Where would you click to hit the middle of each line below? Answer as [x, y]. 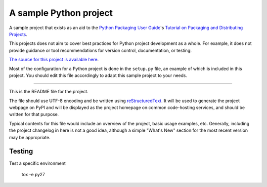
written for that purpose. [34, 114]
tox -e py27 [33, 174]
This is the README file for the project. [49, 92]
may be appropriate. [30, 137]
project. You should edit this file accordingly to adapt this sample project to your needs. [98, 75]
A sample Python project [61, 13]
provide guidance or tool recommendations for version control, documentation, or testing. [101, 50]
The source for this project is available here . [54, 60]
